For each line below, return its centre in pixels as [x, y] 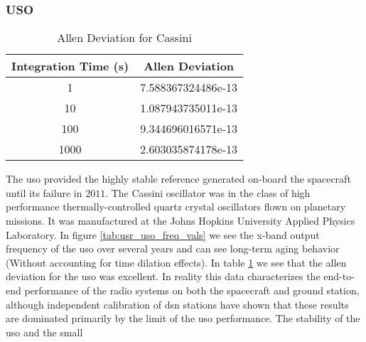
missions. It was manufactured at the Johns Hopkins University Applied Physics [181, 220]
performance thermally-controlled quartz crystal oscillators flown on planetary [176, 207]
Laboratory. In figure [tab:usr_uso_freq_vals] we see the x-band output [163, 234]
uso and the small [44, 332]
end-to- [339, 276]
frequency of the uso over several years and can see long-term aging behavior [173, 249]
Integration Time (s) [70, 66]
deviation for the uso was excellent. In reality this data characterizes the [163, 276]
